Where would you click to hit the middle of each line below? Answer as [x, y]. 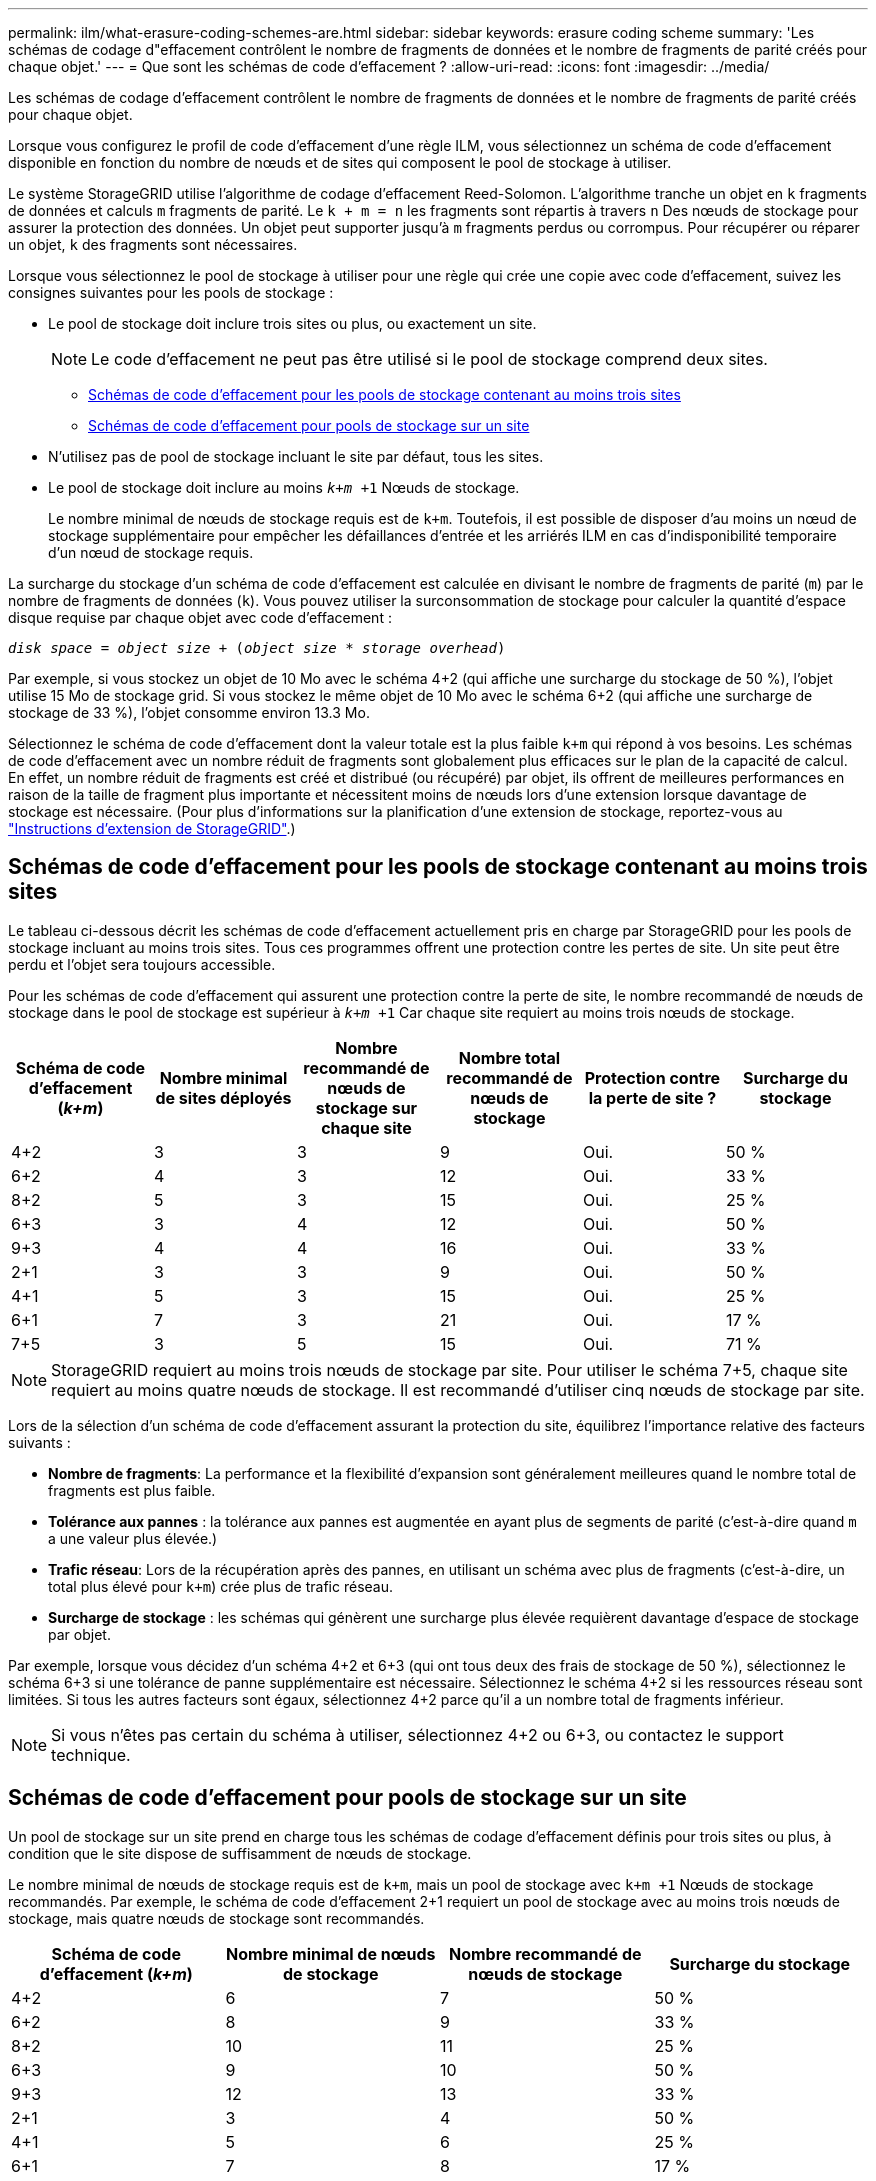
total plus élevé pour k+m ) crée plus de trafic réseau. [221, 1586]
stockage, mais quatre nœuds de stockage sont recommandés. [216, 1918]
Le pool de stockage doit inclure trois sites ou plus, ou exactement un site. [292, 323]
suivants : [39, 1442]
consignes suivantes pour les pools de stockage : [171, 292]
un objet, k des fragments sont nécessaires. [153, 244]
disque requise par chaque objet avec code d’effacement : [200, 617]
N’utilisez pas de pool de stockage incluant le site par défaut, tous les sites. [296, 456]
